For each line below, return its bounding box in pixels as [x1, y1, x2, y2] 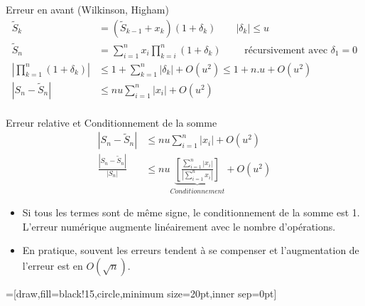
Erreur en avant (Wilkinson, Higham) [6, 2, 169, 16]
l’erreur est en [22, 258, 83, 273]
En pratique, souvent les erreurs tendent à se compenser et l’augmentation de [22, 243, 359, 258]
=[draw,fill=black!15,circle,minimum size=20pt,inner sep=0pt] [6, 285, 277, 300]
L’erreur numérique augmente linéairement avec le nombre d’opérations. [22, 218, 336, 233]
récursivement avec [244, 45, 328, 56]
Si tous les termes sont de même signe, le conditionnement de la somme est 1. [22, 205, 360, 220]
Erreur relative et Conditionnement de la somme [6, 115, 217, 130]
